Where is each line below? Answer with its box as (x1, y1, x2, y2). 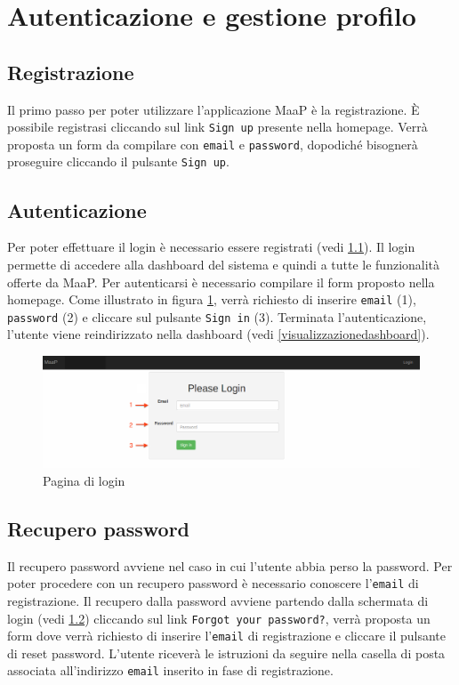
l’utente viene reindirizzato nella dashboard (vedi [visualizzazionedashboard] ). (7, 325, 430, 343)
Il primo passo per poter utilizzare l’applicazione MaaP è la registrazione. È (7, 100, 420, 118)
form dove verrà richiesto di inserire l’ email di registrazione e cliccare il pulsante (7, 626, 446, 645)
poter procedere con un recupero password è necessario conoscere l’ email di (7, 574, 419, 592)
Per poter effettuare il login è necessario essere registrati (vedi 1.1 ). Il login (7, 238, 415, 256)
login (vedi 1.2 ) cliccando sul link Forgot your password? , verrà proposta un (7, 608, 431, 627)
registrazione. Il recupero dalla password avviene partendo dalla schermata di (7, 591, 429, 609)
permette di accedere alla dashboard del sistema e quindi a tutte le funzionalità (7, 254, 440, 273)
